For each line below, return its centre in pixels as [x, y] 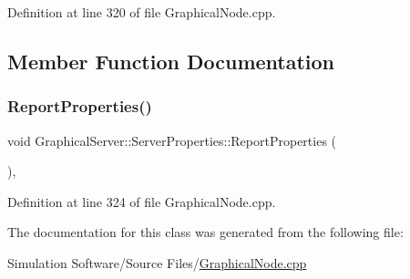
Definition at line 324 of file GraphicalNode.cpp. [142, 201]
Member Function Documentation [171, 61]
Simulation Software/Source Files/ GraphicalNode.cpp [157, 262]
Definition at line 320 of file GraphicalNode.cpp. [142, 12]
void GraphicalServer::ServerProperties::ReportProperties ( [172, 140]
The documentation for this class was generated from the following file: [205, 232]
